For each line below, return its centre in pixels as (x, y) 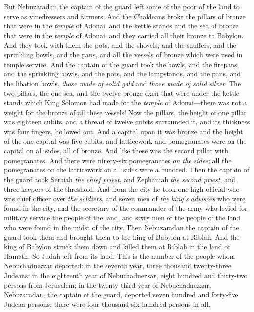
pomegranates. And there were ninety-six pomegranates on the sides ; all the (118, 160)
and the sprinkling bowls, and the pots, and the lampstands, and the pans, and (123, 74)
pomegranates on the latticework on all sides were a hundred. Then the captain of (127, 170)
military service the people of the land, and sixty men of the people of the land (122, 218)
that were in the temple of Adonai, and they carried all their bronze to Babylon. (124, 35)
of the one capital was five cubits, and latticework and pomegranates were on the (125, 141)
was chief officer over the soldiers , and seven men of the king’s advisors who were (125, 198)
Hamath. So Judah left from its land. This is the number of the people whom (120, 256)
